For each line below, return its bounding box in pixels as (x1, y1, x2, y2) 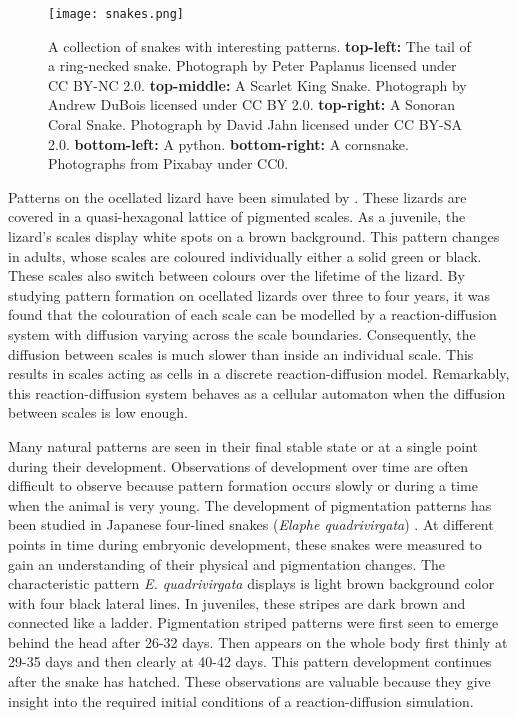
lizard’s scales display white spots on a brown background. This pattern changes (8, 226, 500, 246)
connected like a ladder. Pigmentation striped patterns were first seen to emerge (8, 612, 499, 633)
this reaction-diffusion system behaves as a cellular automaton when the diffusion (8, 382, 506, 403)
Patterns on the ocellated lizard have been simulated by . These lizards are (8, 186, 467, 207)
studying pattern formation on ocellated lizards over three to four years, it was (8, 284, 491, 305)
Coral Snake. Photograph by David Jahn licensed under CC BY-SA (48, 114, 463, 135)
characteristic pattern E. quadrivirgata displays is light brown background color (8, 573, 495, 594)
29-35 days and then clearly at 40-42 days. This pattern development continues (8, 651, 492, 672)
